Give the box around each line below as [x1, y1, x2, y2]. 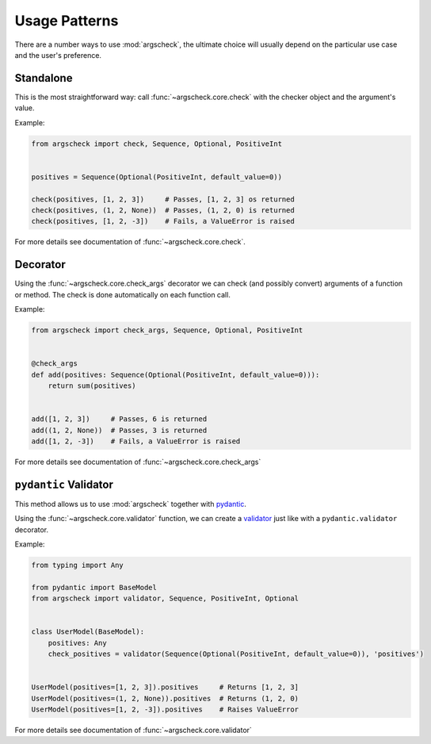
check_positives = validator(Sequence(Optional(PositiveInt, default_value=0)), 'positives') [48, 650, 424, 658]
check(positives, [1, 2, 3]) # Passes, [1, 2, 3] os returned [31, 194, 295, 204]
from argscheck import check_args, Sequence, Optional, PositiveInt [31, 326, 303, 335]
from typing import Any [31, 560, 124, 570]
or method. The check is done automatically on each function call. [14, 290, 231, 299]
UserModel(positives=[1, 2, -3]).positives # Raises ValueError [31, 705, 299, 714]
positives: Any [48, 639, 107, 647]
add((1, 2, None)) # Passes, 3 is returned [31, 425, 208, 435]
